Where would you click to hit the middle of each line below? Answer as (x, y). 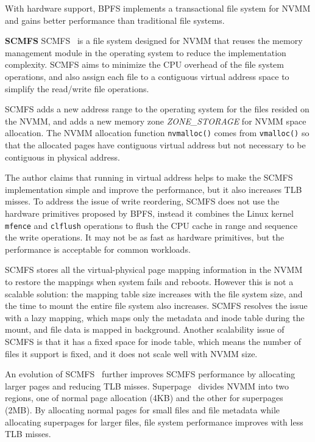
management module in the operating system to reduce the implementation (146, 52)
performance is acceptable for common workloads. (98, 249)
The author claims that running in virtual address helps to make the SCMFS (149, 177)
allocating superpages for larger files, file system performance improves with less (154, 422)
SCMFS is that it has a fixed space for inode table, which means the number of (153, 341)
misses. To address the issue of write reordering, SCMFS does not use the (142, 201)
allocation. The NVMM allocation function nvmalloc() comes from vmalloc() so (157, 133)
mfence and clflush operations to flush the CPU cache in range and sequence (151, 225)
